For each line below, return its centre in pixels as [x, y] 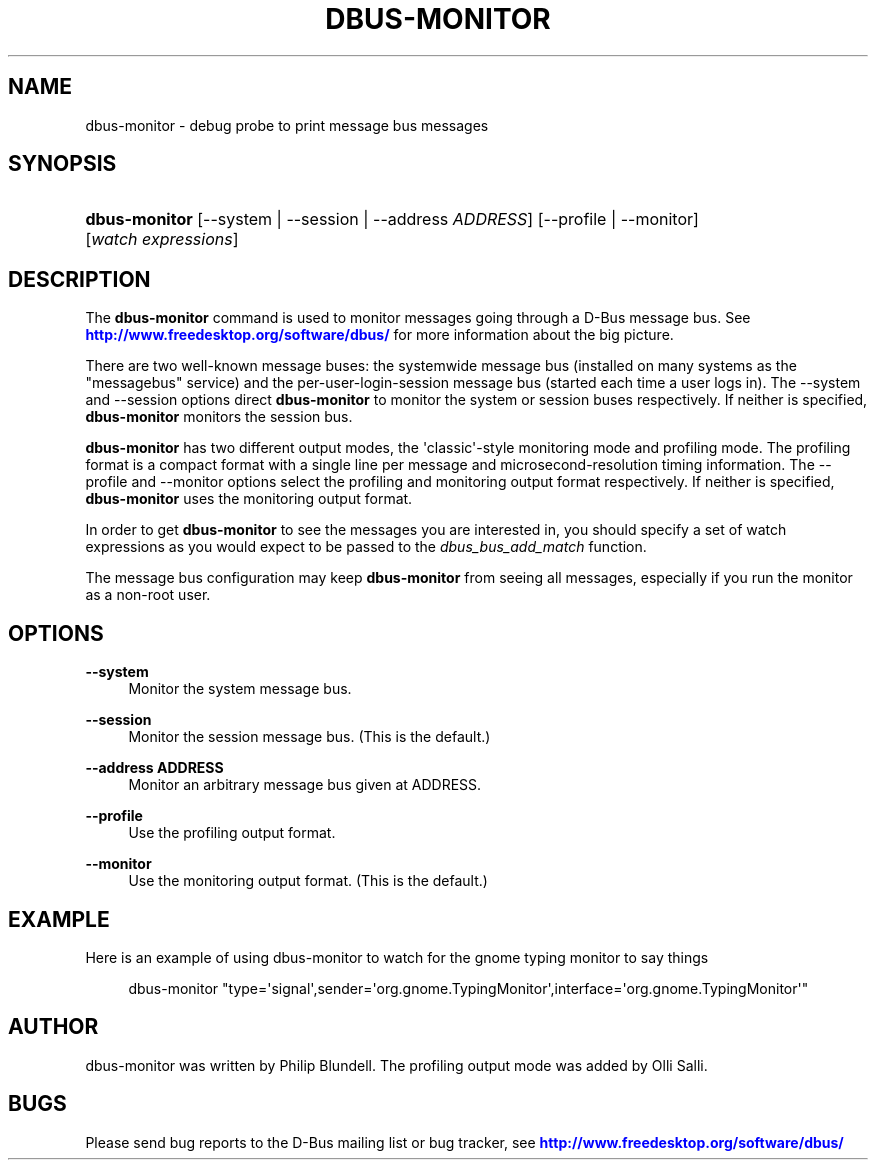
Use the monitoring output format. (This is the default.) [308, 881]
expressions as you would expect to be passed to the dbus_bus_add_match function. [366, 547]
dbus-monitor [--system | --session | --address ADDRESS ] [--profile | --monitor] [392, 219]
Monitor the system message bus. [240, 689]
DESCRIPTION [79, 279]
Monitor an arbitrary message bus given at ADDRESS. [305, 785]
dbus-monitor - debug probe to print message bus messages [287, 125]
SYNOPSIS [62, 164]
